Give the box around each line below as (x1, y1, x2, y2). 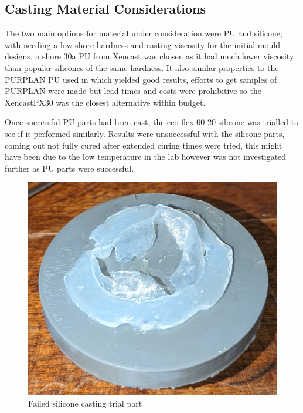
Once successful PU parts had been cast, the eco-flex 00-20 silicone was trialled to (5, 116, 299, 128)
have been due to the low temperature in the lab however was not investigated (5, 150, 287, 163)
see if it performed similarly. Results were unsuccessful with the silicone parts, (5, 127, 285, 139)
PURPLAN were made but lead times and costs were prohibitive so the (5, 85, 261, 97)
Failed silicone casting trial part (28, 397, 142, 409)
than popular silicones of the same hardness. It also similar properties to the (5, 61, 279, 73)
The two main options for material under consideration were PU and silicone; (5, 27, 282, 39)
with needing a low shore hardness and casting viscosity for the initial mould (5, 38, 280, 51)
